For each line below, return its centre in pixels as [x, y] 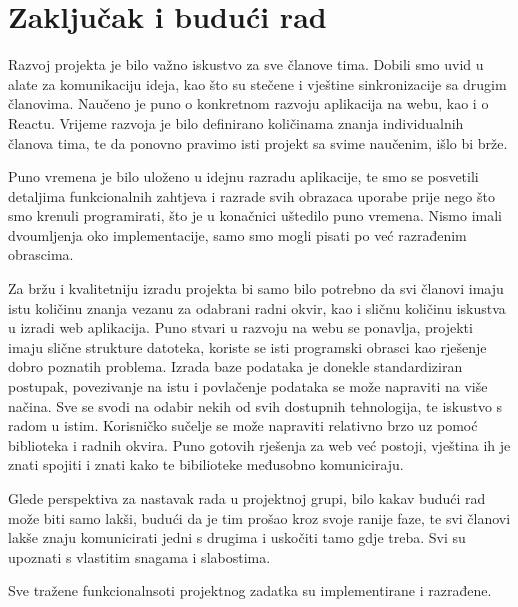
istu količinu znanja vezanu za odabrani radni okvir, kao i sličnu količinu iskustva [257, 307]
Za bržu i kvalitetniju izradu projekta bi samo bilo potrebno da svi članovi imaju [256, 288]
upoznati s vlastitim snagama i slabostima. [139, 556]
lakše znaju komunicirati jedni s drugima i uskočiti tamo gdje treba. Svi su [237, 537]
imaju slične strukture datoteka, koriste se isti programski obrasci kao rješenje [247, 346]
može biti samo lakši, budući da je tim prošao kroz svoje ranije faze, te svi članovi [259, 517]
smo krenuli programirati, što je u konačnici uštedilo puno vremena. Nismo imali [255, 215]
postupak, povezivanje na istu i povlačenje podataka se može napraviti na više [248, 386]
